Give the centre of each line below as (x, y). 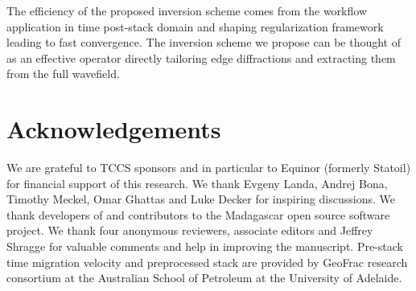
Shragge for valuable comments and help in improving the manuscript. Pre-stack (205, 246)
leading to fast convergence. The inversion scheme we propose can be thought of (204, 42)
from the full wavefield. (63, 74)
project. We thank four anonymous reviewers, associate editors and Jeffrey (190, 230)
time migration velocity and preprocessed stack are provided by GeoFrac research (207, 262)
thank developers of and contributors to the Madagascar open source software (198, 214)
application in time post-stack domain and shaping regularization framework (195, 26)
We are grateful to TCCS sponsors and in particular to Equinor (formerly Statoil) (209, 168)
